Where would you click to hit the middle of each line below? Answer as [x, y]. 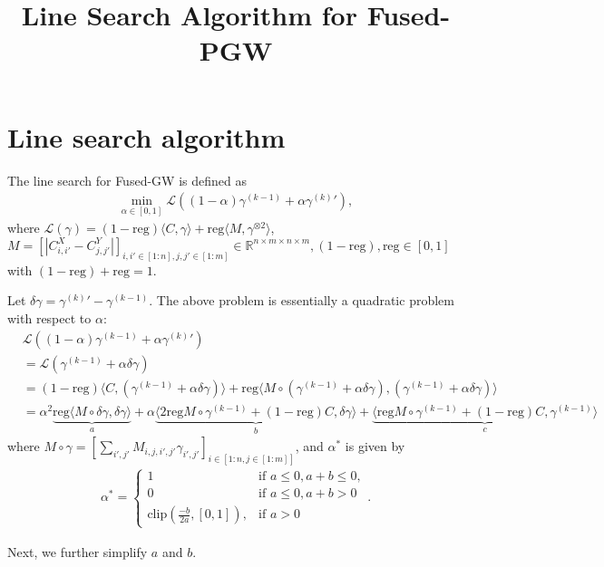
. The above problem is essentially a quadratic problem [302, 300]
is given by [375, 446]
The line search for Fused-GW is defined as [127, 180]
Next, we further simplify [78, 551]
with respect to [49, 317]
